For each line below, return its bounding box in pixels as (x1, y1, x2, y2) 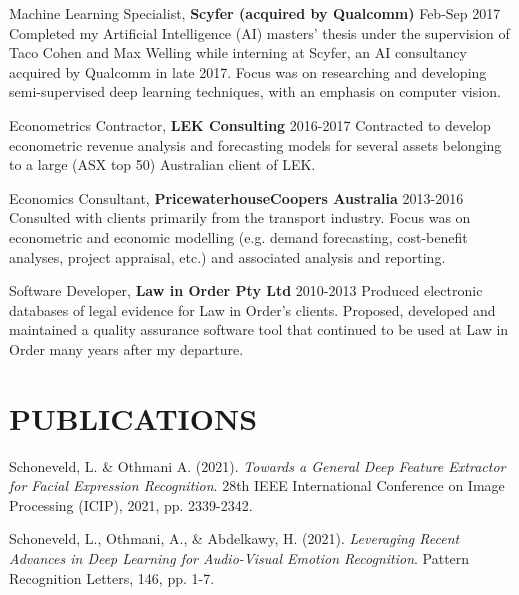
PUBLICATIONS (9, 397, 258, 438)
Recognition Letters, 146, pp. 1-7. (9, 567, 215, 588)
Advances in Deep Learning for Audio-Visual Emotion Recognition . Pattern (9, 548, 470, 568)
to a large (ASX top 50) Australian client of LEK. (9, 154, 316, 175)
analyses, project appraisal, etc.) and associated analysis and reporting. (9, 246, 446, 267)
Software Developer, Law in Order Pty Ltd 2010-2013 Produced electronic (9, 280, 483, 301)
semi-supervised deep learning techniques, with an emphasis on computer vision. (9, 81, 501, 102)
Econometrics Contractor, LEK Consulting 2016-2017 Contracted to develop (9, 114, 491, 135)
